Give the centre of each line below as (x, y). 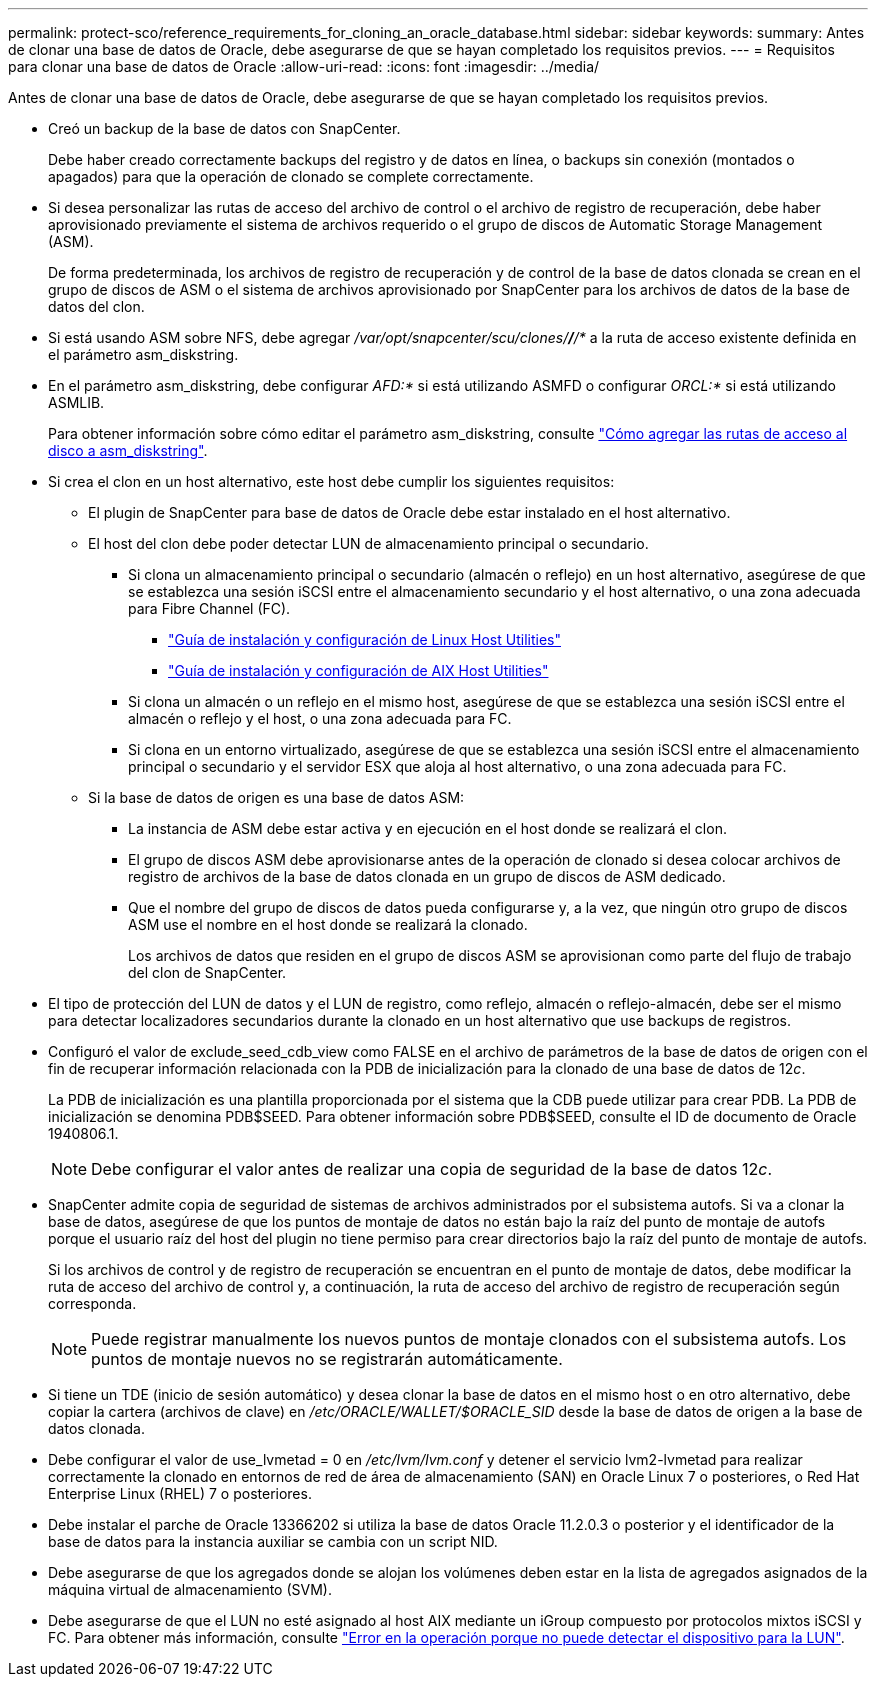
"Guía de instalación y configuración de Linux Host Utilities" (364, 639)
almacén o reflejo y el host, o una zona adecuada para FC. (320, 718)
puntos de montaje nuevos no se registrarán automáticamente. (327, 1359)
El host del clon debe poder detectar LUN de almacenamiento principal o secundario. (368, 543)
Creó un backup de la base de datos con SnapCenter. (224, 128)
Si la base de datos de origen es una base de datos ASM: (276, 797)
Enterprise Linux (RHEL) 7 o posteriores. (180, 1493)
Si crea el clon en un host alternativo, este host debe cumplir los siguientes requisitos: (331, 481)
